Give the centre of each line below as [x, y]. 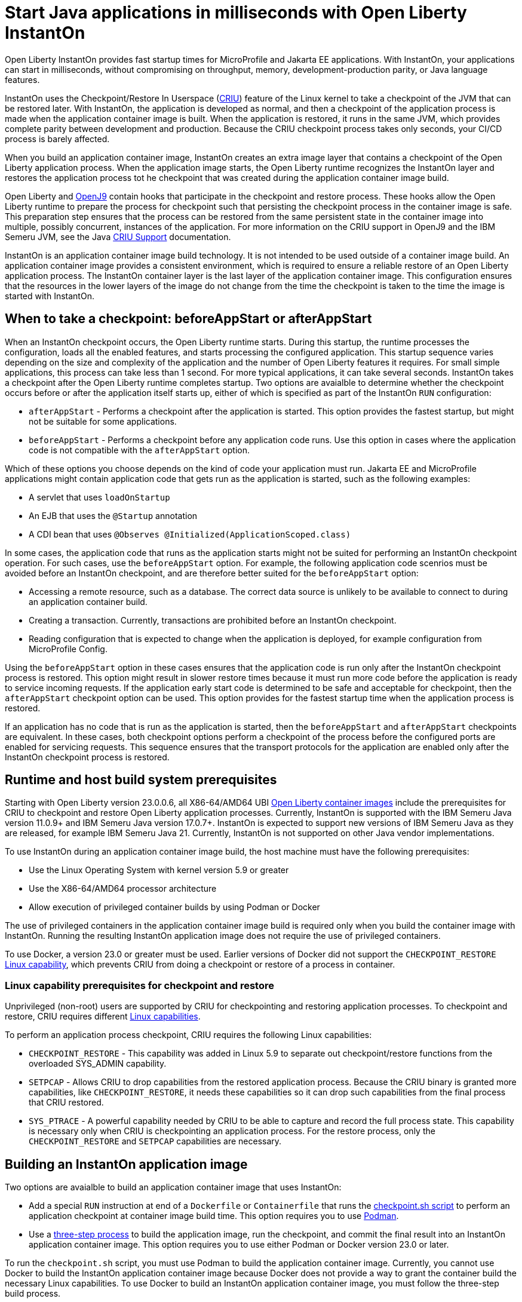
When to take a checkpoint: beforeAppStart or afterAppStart [188, 319]
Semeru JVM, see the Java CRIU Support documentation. [118, 237]
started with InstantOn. [50, 296]
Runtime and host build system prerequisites [141, 780]
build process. [33, 1294]
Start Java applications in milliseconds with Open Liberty [236, 13]
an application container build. [88, 601]
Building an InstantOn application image [126, 1164]
